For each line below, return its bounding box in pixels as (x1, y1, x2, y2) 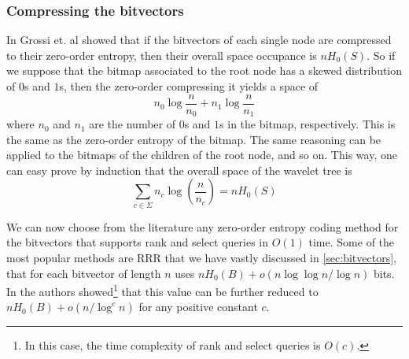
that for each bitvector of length (6, 265, 161, 281)
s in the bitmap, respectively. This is (219, 116, 396, 132)
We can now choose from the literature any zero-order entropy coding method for (6, 218, 399, 235)
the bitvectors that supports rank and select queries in (6, 234, 269, 250)
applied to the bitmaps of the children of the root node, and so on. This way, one (6, 146, 397, 163)
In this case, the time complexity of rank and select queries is (24, 337, 321, 353)
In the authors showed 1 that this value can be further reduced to (6, 281, 319, 299)
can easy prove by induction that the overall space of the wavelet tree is (6, 161, 352, 178)
